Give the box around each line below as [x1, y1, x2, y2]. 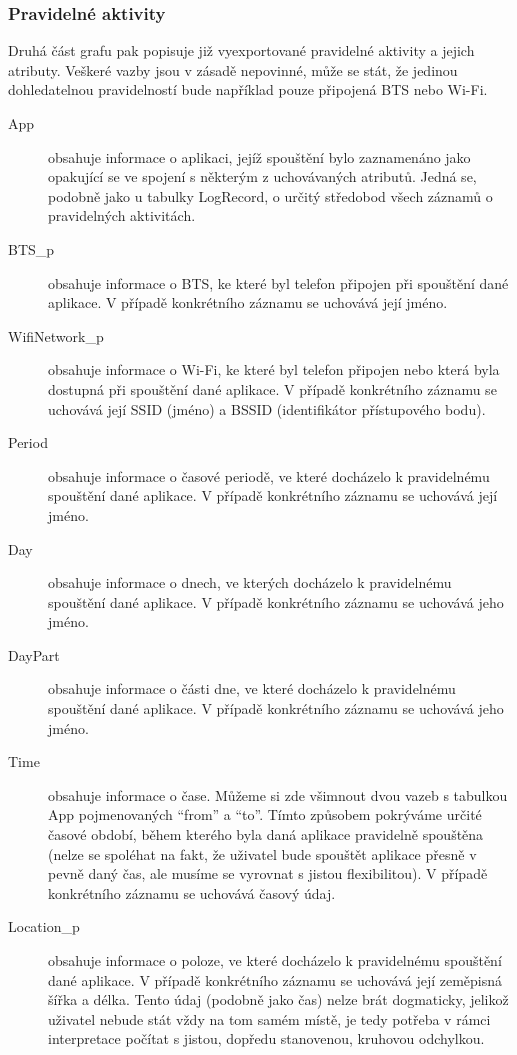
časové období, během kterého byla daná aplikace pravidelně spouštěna [48, 824, 484, 845]
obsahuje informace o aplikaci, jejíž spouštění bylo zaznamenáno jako [48, 146, 471, 167]
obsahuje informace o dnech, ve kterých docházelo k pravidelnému [48, 572, 452, 593]
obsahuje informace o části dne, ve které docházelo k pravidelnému [48, 678, 456, 699]
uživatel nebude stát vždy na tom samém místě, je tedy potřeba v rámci [48, 1008, 491, 1029]
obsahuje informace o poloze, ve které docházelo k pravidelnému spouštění [48, 950, 502, 970]
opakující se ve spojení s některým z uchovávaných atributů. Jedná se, [48, 166, 477, 187]
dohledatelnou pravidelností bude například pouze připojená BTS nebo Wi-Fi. [8, 79, 488, 100]
